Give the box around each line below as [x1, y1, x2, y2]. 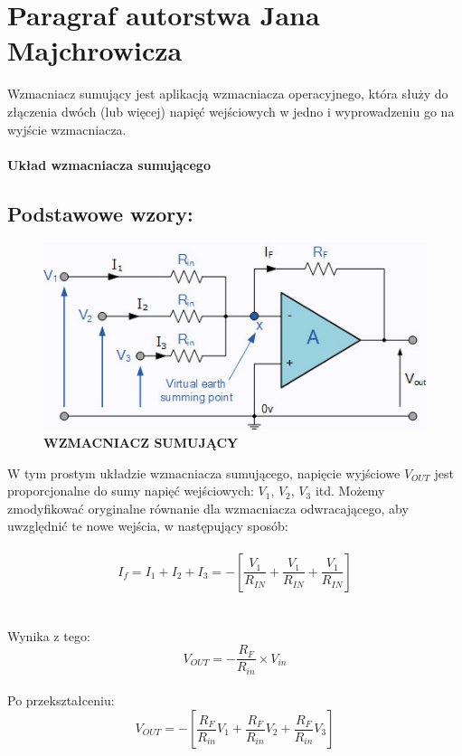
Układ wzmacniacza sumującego [7, 155, 211, 174]
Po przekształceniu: [7, 691, 115, 710]
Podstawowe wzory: [7, 199, 193, 227]
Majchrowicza [7, 32, 183, 69]
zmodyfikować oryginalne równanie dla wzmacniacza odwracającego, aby [7, 498, 409, 517]
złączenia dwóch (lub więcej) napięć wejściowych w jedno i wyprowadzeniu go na [7, 101, 455, 120]
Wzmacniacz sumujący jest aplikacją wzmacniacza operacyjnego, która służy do [7, 84, 448, 103]
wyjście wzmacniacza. [7, 119, 127, 138]
